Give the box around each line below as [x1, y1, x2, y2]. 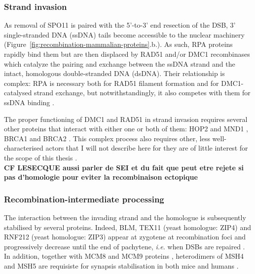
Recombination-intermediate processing [4, 193, 164, 205]
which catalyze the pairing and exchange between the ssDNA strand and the [4, 58, 235, 69]
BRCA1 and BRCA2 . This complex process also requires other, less [4, 133, 210, 143]
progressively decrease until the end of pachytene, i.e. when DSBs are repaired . [4, 241, 245, 251]
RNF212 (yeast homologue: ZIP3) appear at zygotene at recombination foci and [4, 232, 246, 242]
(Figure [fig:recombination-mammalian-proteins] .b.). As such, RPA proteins [4, 39, 233, 49]
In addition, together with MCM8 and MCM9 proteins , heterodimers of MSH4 [4, 251, 244, 261]
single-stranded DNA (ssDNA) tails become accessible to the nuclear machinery [4, 29, 245, 39]
